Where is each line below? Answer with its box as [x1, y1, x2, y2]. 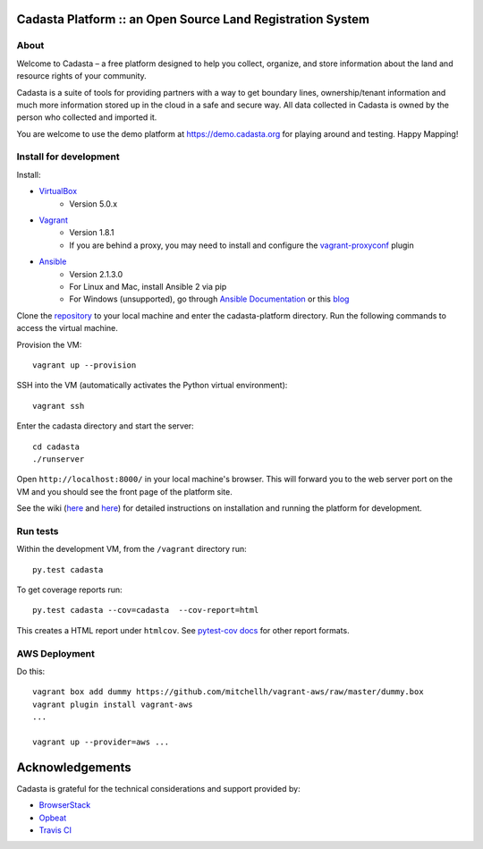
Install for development [16, 150, 120, 163]
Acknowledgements [16, 760, 131, 775]
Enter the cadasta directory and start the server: [16, 420, 194, 431]
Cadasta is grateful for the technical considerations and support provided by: [16, 783, 301, 794]
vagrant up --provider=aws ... [32, 736, 170, 747]
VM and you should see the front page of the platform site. [16, 486, 233, 497]
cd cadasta [32, 441, 80, 452]
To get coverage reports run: [16, 584, 123, 595]
